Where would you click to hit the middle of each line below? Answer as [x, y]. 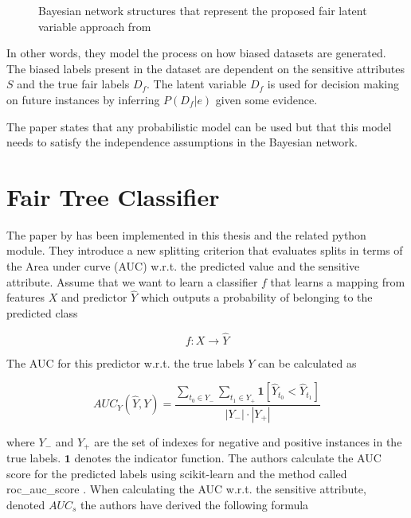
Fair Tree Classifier [113, 196]
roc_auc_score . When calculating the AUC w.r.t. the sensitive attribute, [186, 489]
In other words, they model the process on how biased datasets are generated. [196, 53]
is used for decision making [333, 84]
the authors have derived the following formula [195, 504]
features [25, 297]
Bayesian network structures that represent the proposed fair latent [203, 10]
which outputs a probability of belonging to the [256, 297]
